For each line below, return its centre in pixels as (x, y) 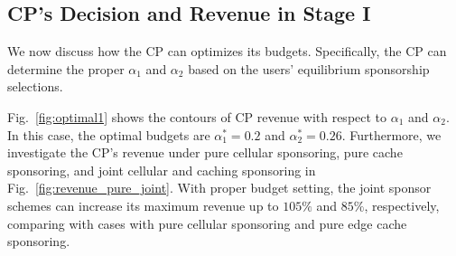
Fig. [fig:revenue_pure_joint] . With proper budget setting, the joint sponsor (219, 188)
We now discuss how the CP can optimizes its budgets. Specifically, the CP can (227, 51)
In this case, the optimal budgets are (109, 134)
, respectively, (402, 205)
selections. (35, 86)
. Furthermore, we (391, 134)
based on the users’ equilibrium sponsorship (309, 68)
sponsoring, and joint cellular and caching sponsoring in (162, 170)
